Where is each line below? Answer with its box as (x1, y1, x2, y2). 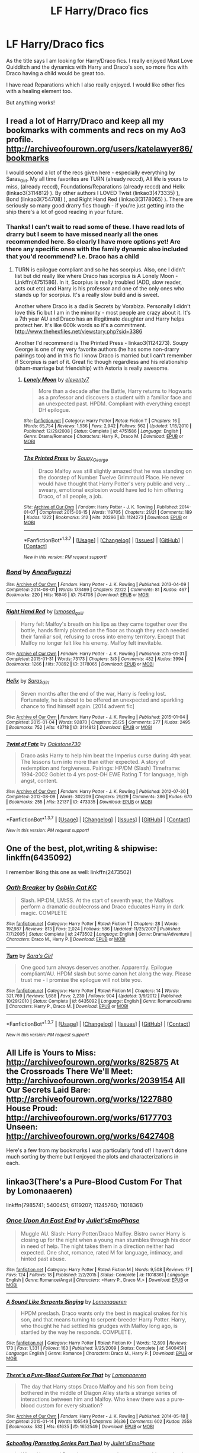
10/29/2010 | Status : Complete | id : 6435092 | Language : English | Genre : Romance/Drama (6, 998, 192, 1004)
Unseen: (6, 1122, 38, 1132)
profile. (6, 135, 34, 145)
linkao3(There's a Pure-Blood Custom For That (6, 1176, 182, 1186)
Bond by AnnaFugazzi (6, 568, 71, 576)
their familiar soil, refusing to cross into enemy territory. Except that (20, 633, 185, 641)
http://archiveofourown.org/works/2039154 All (6, 1076, 185, 1086)
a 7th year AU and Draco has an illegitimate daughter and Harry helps (14, 315, 185, 322)
